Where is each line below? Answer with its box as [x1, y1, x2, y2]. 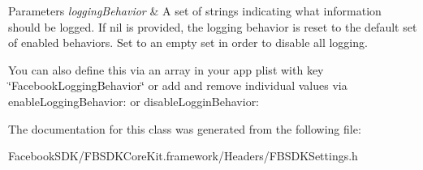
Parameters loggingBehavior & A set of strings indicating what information [8, 2, 382, 19]
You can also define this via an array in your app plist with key [8, 61, 324, 78]
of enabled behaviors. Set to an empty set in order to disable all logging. [8, 34, 368, 51]
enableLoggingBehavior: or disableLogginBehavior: [8, 92, 260, 109]
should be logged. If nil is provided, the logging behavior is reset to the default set [8, 18, 417, 35]
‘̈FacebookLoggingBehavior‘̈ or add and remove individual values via [8, 77, 347, 94]
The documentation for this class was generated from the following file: [8, 120, 361, 137]
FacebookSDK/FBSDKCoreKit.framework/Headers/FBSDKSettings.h [8, 147, 358, 164]
